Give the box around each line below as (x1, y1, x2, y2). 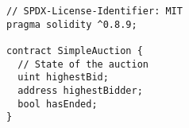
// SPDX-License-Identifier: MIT (6, 6, 183, 17)
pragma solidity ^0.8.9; (6, 18, 137, 30)
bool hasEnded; (17, 98, 98, 110)
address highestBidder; (17, 84, 143, 96)
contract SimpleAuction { (6, 45, 143, 56)
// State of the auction (17, 58, 148, 70)
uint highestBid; (17, 72, 109, 83)
